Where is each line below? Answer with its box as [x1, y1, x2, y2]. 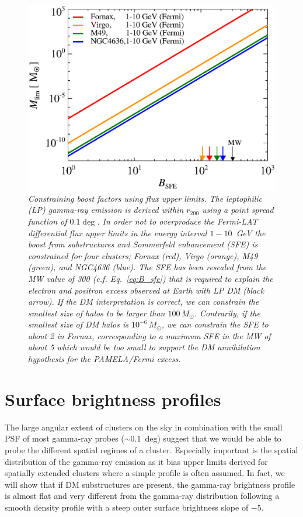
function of [28, 215, 67, 227]
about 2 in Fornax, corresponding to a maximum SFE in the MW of [28, 329, 271, 342]
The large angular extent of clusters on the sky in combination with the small [5, 421, 283, 433]
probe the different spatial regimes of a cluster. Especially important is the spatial [5, 443, 298, 456]
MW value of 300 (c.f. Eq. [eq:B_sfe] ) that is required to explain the [28, 272, 273, 284]
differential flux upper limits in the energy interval [28, 226, 207, 239]
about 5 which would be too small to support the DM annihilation [28, 341, 260, 353]
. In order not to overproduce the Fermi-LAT [97, 215, 258, 227]
